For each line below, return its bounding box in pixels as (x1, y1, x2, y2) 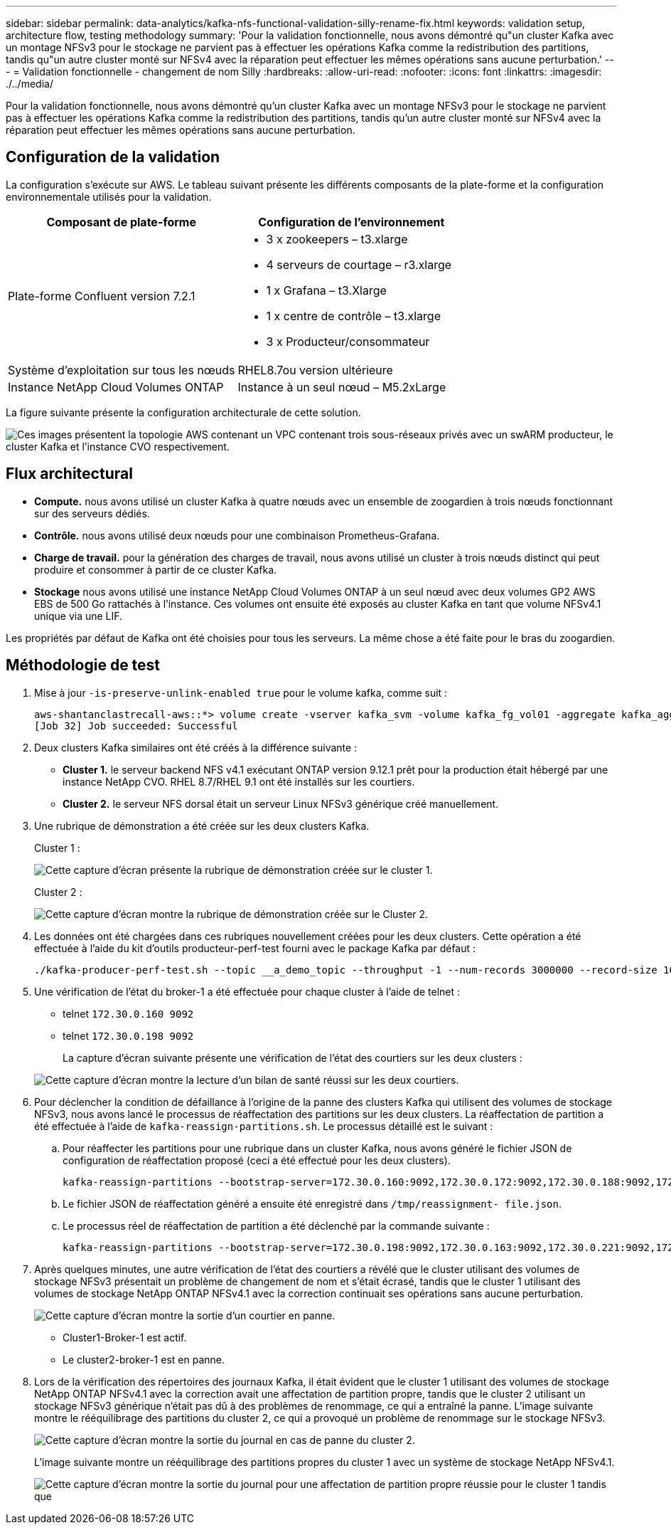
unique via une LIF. (34, 609, 123, 622)
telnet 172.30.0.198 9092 (63, 1029, 194, 1042)
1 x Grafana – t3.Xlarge (266, 283, 387, 297)
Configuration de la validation (6, 148, 220, 167)
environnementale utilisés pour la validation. (6, 190, 212, 203)
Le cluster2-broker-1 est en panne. (63, 1353, 225, 1366)
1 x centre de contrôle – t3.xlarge (266, 308, 441, 323)
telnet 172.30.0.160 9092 (63, 1007, 194, 1020)
